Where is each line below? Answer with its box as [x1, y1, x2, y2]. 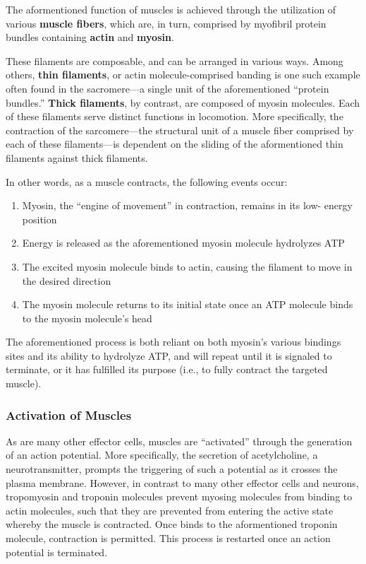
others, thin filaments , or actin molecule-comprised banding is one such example [6, 67, 360, 82]
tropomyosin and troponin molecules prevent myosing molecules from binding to [6, 489, 353, 504]
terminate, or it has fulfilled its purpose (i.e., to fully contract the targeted [6, 362, 328, 377]
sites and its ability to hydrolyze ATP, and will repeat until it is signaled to [6, 348, 332, 363]
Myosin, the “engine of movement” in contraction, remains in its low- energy [22, 198, 353, 213]
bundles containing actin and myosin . [6, 30, 174, 45]
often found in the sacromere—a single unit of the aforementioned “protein [6, 81, 329, 95]
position [22, 211, 57, 226]
